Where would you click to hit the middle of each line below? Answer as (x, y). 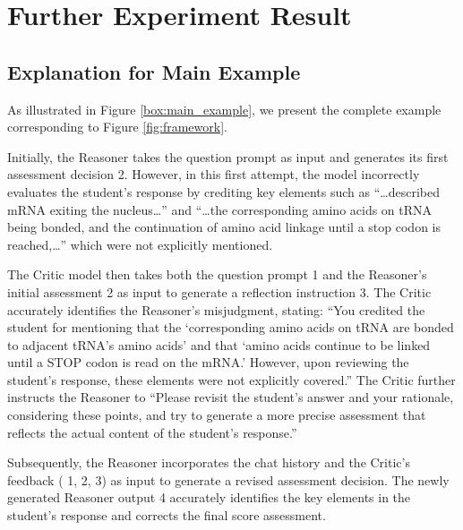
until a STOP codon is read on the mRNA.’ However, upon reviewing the (208, 362)
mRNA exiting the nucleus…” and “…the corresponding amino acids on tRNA (220, 209)
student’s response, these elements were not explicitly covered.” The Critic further (231, 379)
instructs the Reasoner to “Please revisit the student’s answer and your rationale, (231, 397)
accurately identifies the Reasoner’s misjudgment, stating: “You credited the (216, 309)
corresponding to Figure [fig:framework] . (117, 127)
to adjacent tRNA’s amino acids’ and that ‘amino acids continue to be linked (219, 344)
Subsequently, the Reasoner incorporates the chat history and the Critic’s (209, 462)
